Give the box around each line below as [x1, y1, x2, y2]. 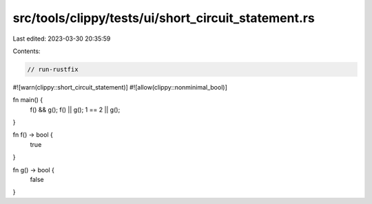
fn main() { [12, 96, 43, 104]
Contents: [12, 47, 41, 55]
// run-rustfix [27, 65, 79, 73]
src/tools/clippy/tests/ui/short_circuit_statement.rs [12, 10, 315, 25]
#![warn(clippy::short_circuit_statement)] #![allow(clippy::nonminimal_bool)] [12, 83, 227, 91]
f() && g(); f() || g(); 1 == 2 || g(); [30, 105, 121, 114]
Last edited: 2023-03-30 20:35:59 [12, 34, 111, 43]
